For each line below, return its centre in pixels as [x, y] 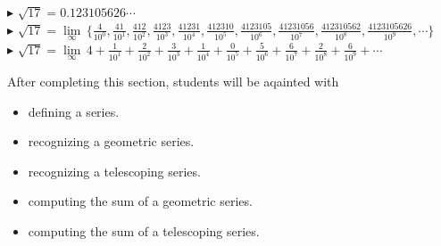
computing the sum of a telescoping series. [144, 231]
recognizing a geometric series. [111, 141]
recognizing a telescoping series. [114, 171]
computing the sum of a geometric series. [140, 201]
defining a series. [74, 111]
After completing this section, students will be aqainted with [173, 82]
